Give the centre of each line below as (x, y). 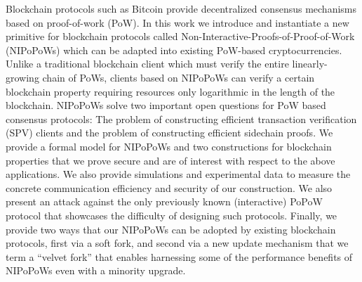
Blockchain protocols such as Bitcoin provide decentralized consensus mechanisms (181, 8)
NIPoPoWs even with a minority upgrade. (96, 270)
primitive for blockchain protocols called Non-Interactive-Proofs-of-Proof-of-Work (180, 36)
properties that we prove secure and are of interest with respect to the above (170, 160)
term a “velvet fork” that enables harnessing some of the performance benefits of (179, 256)
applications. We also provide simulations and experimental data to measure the (178, 174)
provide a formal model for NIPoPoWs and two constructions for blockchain (169, 146)
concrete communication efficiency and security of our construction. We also (169, 187)
